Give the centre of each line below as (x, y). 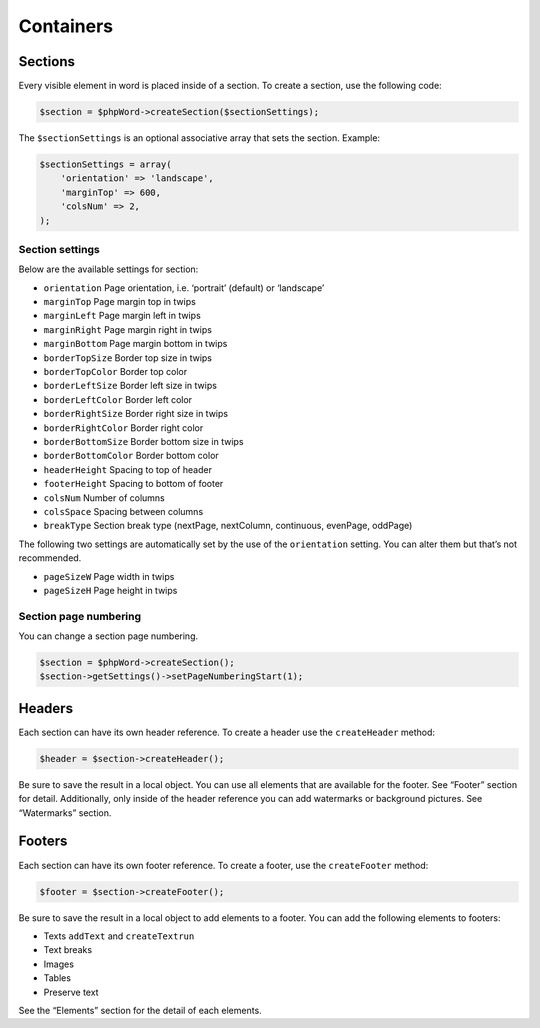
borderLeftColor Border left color (118, 399)
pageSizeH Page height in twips (110, 590)
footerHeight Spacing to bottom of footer (133, 484)
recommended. (50, 558)
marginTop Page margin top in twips (120, 302)
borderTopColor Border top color (115, 372)
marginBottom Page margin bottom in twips (135, 344)
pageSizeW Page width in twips (109, 576)
